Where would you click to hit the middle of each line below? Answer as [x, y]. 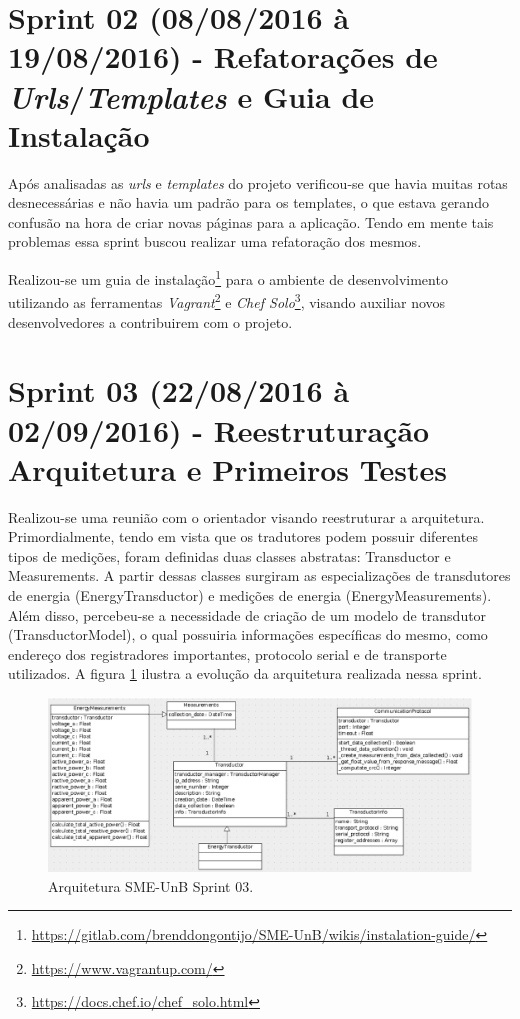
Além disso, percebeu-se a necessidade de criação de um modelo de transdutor [247, 614]
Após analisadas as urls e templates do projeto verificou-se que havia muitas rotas [258, 182]
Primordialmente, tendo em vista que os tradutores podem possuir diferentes [243, 536]
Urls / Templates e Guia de [191, 96]
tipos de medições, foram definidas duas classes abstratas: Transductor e [229, 555]
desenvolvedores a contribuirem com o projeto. [150, 321]
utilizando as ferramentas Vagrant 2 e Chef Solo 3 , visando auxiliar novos [227, 300]
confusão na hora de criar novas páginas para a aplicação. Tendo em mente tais [251, 221]
